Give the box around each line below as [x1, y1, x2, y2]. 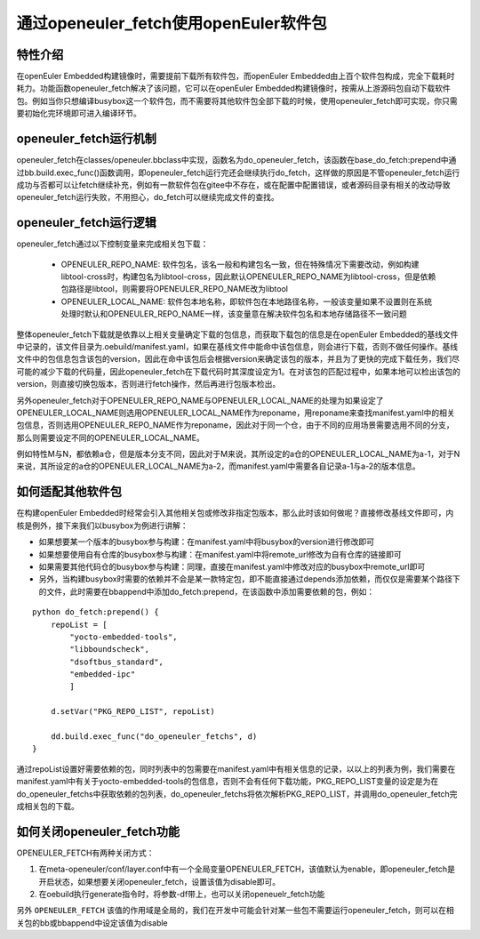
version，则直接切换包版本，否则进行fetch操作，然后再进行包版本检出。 [16, 379, 281, 389]
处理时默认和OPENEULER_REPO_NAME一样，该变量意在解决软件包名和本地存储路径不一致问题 [60, 309, 408, 319]
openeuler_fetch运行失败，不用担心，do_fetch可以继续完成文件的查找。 [16, 192, 279, 203]
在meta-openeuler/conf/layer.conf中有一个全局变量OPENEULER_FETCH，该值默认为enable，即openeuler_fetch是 [38, 863, 455, 875]
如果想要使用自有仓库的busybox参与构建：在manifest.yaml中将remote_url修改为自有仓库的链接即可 [38, 549, 402, 559]
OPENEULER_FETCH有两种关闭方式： [16, 847, 155, 858]
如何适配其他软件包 [16, 485, 122, 500]
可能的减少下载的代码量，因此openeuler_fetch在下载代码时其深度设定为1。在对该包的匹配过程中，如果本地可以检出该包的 [16, 365, 461, 377]
